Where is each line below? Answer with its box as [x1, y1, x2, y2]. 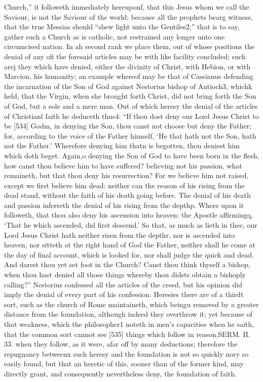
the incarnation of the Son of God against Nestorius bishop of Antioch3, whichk [4, 80, 252, 91]
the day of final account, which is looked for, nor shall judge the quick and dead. [4, 249, 254, 260]
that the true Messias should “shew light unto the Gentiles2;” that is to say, [4, 21, 240, 32]
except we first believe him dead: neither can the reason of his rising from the [4, 180, 245, 190]
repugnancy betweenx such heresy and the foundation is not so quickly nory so [4, 348, 249, 359]
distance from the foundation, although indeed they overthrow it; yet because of [4, 309, 252, 319]
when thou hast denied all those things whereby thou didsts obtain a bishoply [4, 269, 246, 280]
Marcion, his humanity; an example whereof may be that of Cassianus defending [4, 71, 253, 81]
